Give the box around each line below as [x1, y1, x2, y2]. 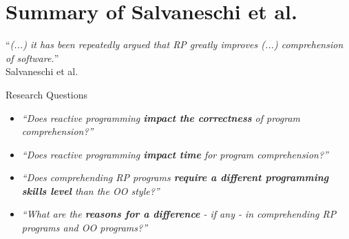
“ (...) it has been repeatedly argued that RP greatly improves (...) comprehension [6, 37, 343, 52]
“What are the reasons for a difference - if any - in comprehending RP [21, 207, 337, 221]
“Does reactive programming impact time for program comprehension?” [21, 147, 328, 161]
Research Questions [6, 87, 88, 101]
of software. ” [6, 50, 59, 65]
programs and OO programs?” [21, 220, 148, 235]
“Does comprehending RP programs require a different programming [21, 170, 329, 185]
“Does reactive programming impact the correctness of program [21, 110, 301, 125]
